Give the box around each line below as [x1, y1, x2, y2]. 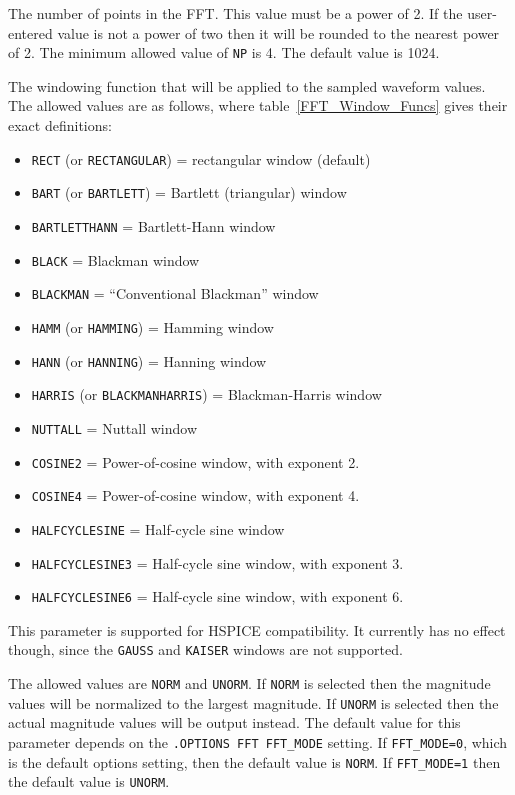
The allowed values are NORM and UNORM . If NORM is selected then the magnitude [8, 673, 491, 694]
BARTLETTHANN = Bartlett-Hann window [31, 215, 276, 236]
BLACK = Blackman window [31, 249, 200, 270]
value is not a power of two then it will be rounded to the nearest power [57, 22, 500, 43]
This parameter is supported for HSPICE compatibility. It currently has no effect [8, 619, 506, 640]
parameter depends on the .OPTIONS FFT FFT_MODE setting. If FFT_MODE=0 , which [8, 731, 508, 752]
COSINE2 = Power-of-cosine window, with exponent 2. [31, 451, 360, 472]
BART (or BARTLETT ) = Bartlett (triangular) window [31, 182, 347, 203]
